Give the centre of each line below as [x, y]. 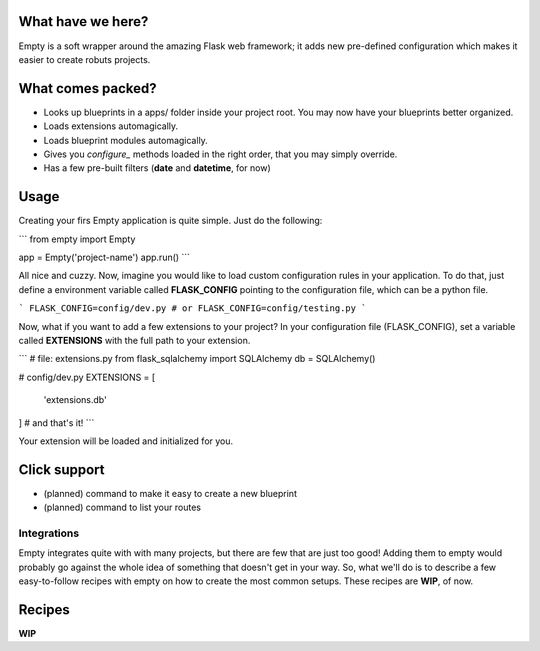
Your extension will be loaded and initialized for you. [126, 441]
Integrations [49, 533]
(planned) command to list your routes [122, 507]
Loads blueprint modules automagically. [126, 140]
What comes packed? [87, 88]
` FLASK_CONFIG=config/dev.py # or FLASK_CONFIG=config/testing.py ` [192, 308]
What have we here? [83, 21]
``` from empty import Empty [77, 239]
